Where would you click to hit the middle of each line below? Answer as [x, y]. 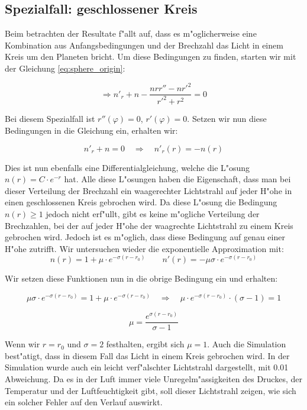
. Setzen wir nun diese [227, 119]
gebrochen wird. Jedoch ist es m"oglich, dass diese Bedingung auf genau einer [145, 237]
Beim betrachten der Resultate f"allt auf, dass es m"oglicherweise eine [131, 33]
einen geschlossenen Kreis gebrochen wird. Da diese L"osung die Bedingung [141, 202]
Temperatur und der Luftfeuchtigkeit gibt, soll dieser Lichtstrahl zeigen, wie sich [151, 390]
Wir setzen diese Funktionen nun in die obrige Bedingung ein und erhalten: [141, 278]
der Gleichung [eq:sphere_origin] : [65, 68]
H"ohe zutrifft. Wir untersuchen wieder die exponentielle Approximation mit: [144, 248]
